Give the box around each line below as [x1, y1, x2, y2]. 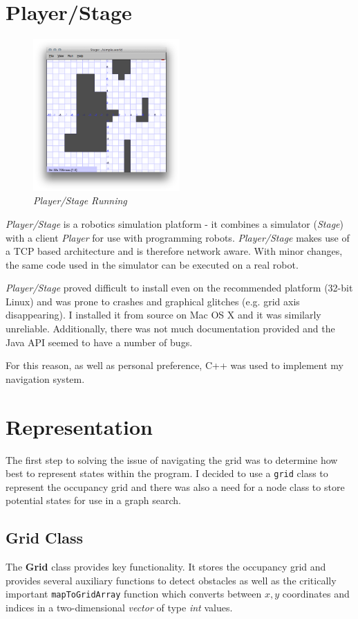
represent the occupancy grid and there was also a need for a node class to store [6, 479, 345, 494]
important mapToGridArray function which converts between [6, 586, 262, 601]
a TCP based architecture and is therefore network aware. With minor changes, [6, 244, 343, 258]
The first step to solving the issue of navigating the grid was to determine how [6, 452, 338, 467]
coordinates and [282, 586, 350, 601]
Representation [6, 412, 153, 440]
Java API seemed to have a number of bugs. [6, 334, 193, 349]
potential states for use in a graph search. [6, 493, 181, 508]
